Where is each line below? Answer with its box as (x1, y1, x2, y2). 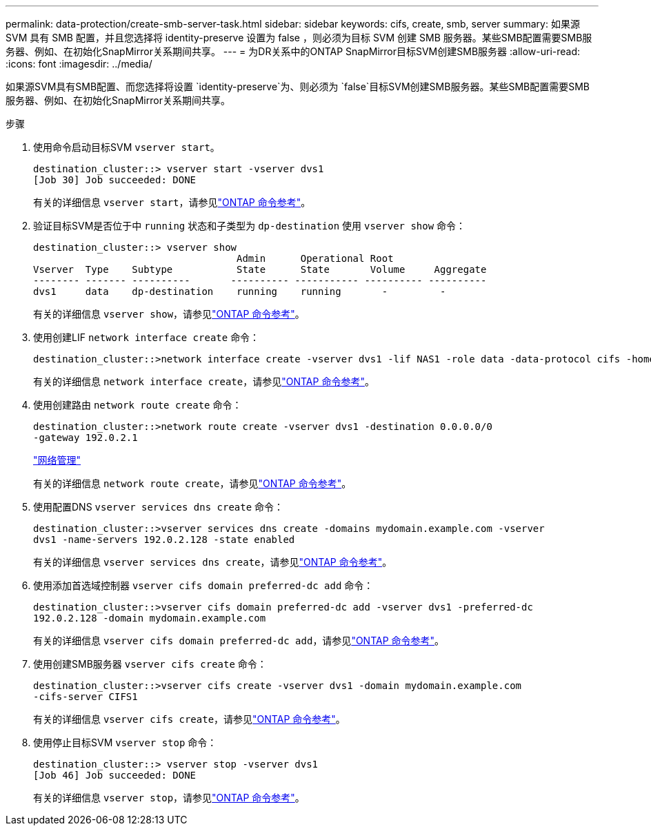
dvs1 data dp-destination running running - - (33, 286, 446, 297)
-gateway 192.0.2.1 (33, 432, 138, 443)
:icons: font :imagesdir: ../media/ (6, 58, 152, 70)
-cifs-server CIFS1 (33, 691, 138, 702)
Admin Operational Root (237, 253, 394, 264)
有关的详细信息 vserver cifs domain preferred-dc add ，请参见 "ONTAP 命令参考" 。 (33, 635, 445, 646)
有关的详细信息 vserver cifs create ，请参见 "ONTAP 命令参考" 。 (33, 713, 345, 725)
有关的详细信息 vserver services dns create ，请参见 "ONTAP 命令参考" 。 (33, 556, 392, 568)
